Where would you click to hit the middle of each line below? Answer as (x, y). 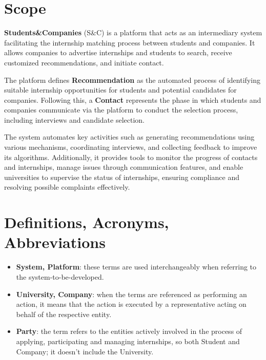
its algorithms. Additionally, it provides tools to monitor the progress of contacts (131, 157)
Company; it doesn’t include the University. (85, 351)
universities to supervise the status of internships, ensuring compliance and (122, 177)
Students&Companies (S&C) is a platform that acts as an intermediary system (133, 32)
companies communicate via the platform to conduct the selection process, (121, 110)
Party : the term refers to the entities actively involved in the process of (129, 331)
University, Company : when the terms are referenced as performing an (131, 294)
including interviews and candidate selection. (74, 119)
